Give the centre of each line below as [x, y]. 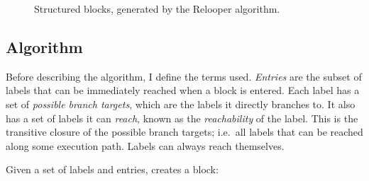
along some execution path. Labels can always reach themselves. [145, 145]
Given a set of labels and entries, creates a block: [112, 169]
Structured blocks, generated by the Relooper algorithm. [157, 8]
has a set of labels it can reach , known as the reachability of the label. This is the [182, 118]
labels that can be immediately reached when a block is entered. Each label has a [183, 90]
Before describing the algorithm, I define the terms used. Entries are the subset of [184, 76]
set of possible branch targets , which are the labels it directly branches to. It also [181, 104]
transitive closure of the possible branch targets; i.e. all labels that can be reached [184, 132]
